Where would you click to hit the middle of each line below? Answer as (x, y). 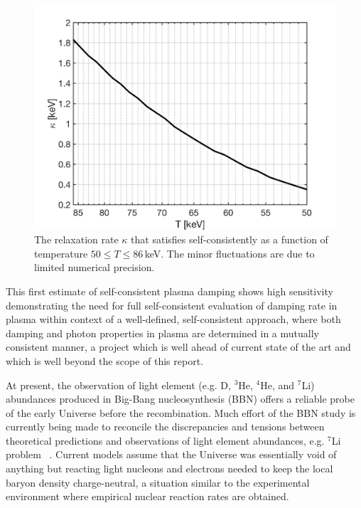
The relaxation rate (76, 239)
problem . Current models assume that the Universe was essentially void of (171, 454)
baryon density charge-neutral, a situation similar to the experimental (158, 482)
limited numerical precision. (95, 267)
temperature (61, 253)
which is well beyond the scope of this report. (104, 360)
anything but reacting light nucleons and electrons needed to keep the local (169, 469)
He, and (278, 385)
